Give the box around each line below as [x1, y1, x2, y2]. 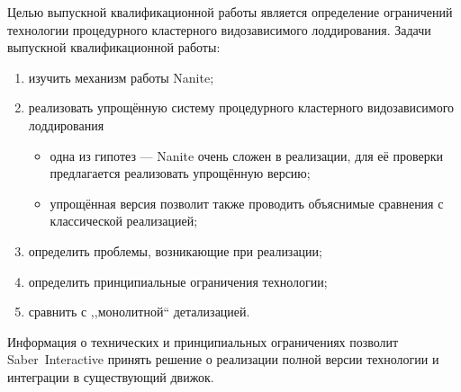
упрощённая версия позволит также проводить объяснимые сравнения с [50, 193, 444, 212]
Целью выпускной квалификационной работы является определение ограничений [7, 3, 453, 21]
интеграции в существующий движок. [7, 367, 214, 386]
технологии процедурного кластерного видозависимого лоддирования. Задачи [7, 20, 431, 39]
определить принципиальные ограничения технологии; [28, 272, 328, 290]
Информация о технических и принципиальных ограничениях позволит [7, 332, 399, 351]
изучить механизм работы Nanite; [28, 67, 214, 86]
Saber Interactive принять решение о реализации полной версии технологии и [7, 350, 439, 369]
